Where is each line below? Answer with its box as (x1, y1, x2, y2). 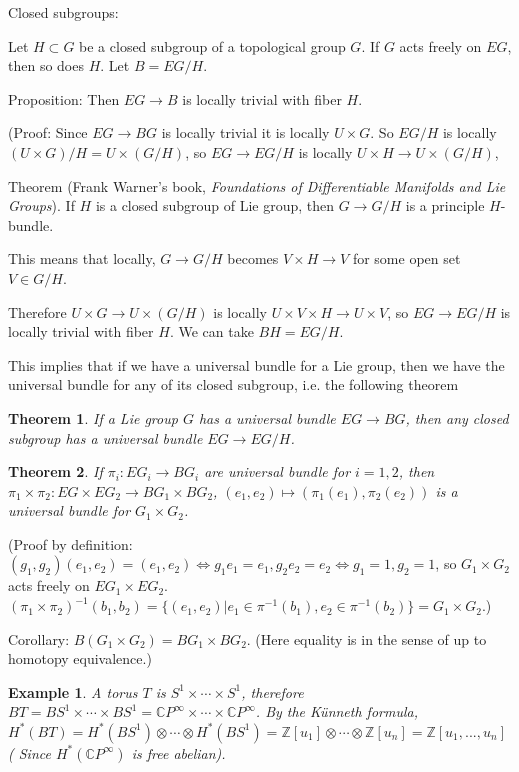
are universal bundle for (204, 461, 351, 482)
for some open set (352, 248, 461, 269)
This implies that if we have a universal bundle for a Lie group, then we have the (8, 354, 505, 375)
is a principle (405, 195, 485, 216)
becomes (227, 248, 279, 269)
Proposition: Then (8, 88, 120, 109)
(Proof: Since (8, 122, 88, 143)
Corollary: (8, 628, 70, 649)
